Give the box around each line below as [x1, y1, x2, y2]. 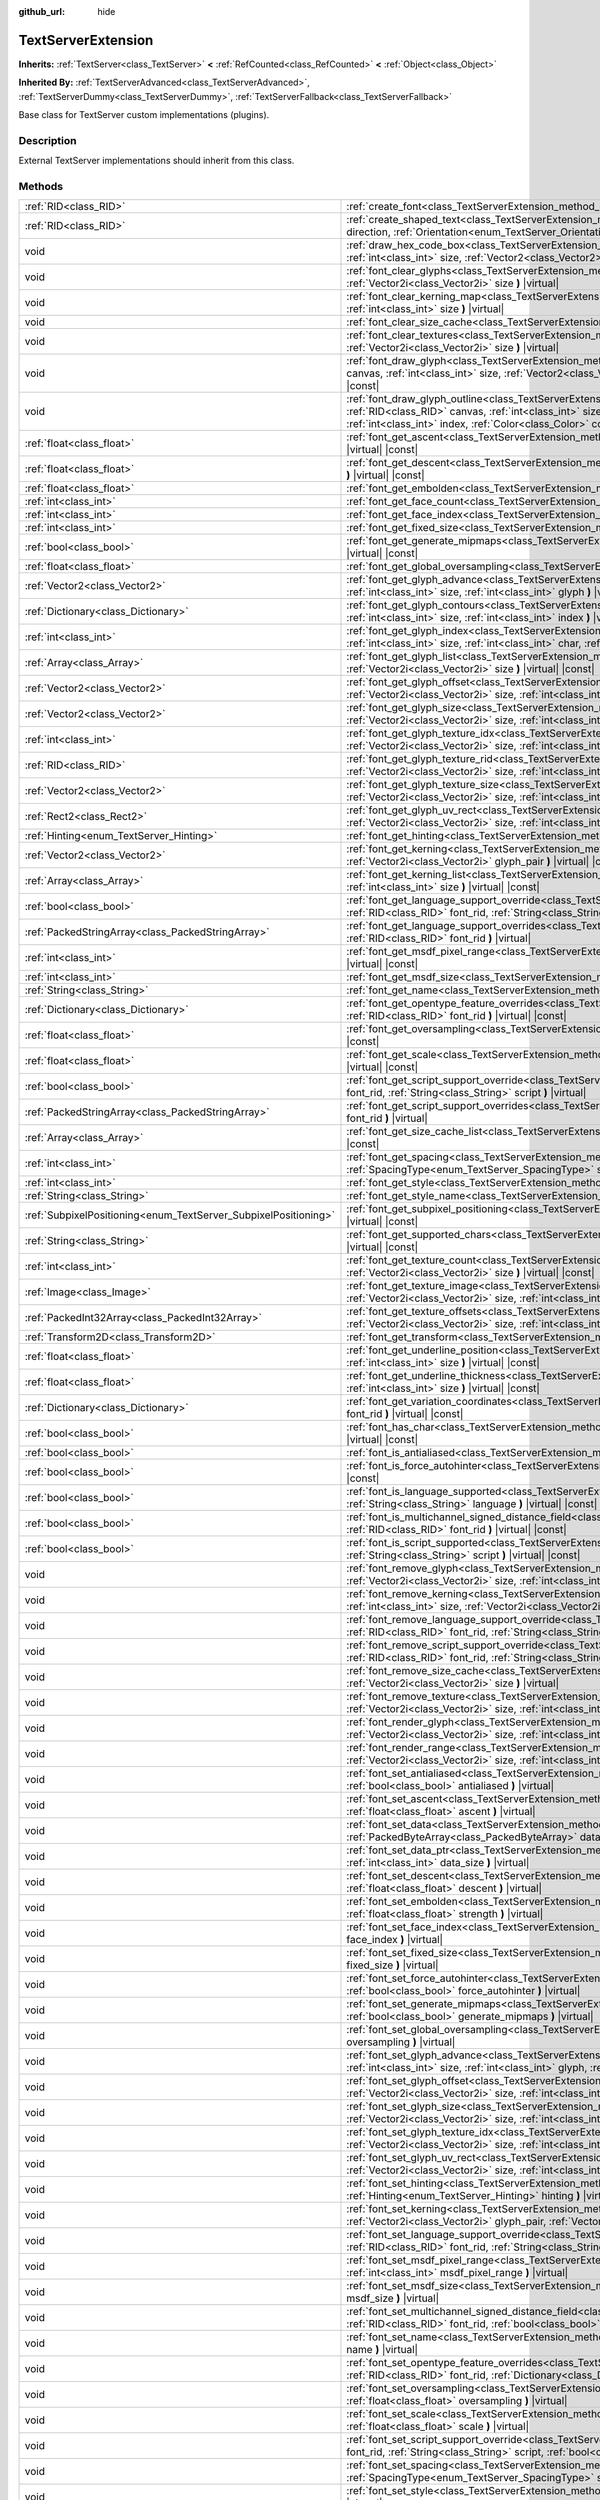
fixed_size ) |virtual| [346, 1958, 439, 1972]
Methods [18, 179, 64, 193]
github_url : [18, 6, 65, 17]
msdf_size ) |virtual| [346, 2291, 440, 2305]
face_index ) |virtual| [346, 1933, 444, 1947]
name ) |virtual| [346, 2343, 419, 2357]
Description [18, 133, 77, 147]
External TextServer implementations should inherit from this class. [18, 155, 295, 167]
